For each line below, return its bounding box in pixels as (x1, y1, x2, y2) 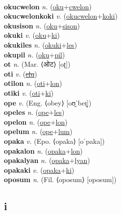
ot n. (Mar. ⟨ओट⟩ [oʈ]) (4, 59, 71, 69)
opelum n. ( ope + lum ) (4, 126, 73, 136)
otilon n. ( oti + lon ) (4, 78, 62, 88)
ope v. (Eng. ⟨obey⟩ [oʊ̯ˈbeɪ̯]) (4, 97, 92, 107)
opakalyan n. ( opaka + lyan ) (4, 155, 90, 165)
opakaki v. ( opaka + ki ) (4, 164, 74, 175)
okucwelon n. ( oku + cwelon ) (4, 1, 92, 11)
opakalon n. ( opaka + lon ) (4, 145, 83, 156)
